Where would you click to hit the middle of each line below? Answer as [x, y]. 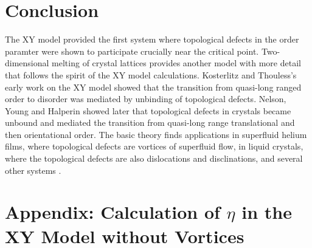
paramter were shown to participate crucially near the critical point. [132, 51]
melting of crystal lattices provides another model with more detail [176, 63]
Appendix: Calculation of [113, 212]
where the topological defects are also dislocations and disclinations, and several [154, 158]
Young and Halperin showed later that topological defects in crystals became [148, 110]
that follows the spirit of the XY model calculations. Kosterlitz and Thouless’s [151, 74]
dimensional [27, 63]
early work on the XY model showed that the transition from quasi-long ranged [153, 87]
